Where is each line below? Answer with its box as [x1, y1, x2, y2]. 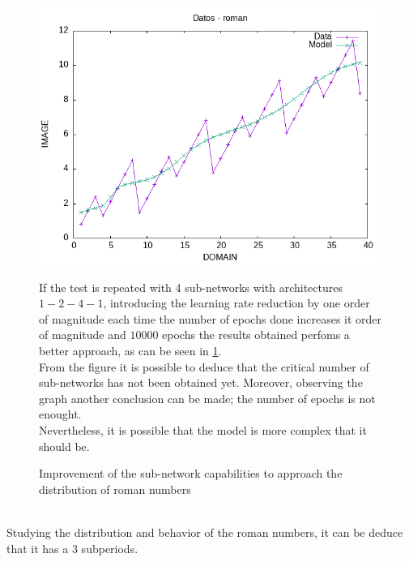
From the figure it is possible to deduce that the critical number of [39, 358, 369, 375]
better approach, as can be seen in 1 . [39, 341, 222, 358]
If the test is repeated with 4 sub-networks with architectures [39, 278, 343, 295]
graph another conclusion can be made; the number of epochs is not [39, 389, 376, 406]
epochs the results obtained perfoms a [162, 326, 350, 343]
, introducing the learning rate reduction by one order [103, 294, 370, 311]
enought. [39, 405, 82, 423]
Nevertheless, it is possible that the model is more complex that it [39, 421, 367, 438]
